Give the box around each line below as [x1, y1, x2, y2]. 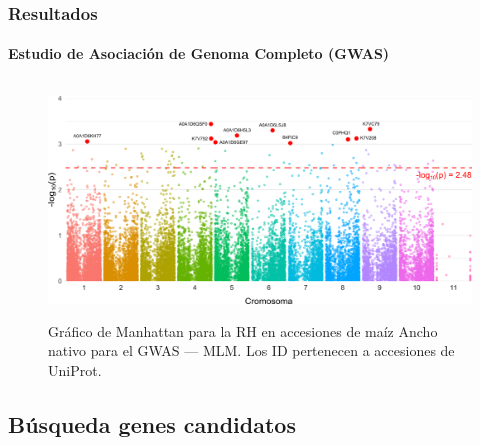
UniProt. [48, 359, 102, 380]
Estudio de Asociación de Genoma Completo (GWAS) [8, 43, 390, 64]
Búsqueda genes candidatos [8, 408, 296, 439]
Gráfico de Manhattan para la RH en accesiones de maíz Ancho [48, 320, 438, 341]
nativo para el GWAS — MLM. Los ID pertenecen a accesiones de [48, 340, 455, 361]
